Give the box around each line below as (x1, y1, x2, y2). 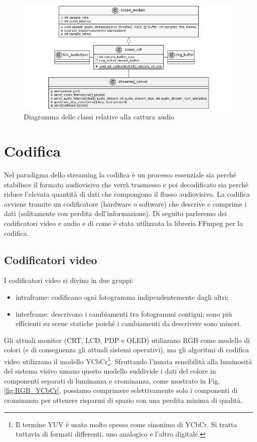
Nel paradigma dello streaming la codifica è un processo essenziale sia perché (4, 169, 236, 179)
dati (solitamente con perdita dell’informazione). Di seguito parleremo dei (4, 208, 227, 219)
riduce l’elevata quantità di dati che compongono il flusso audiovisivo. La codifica (4, 189, 250, 199)
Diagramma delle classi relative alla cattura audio (24, 111, 174, 122)
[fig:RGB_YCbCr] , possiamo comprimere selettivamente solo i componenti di (4, 385, 238, 395)
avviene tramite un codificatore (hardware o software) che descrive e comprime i (4, 198, 247, 209)
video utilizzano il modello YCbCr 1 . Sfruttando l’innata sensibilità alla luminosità (4, 354, 252, 366)
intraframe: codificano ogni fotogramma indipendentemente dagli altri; (15, 291, 229, 302)
